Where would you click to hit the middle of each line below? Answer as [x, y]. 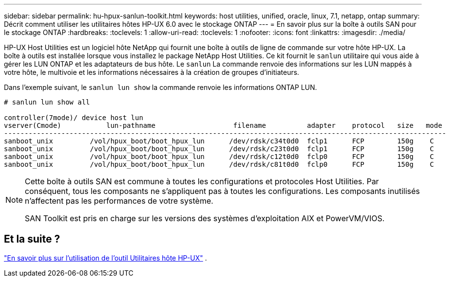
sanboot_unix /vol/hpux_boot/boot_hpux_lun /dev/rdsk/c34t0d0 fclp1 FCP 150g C [219, 141]
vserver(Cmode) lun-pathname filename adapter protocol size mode [223, 125]
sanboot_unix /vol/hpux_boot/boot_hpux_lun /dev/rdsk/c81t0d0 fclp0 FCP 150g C [219, 164]
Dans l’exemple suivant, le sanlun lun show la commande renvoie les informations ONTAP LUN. [161, 87]
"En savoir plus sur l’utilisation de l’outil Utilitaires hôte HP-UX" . [105, 258]
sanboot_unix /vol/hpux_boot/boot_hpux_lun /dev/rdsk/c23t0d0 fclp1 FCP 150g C [219, 149]
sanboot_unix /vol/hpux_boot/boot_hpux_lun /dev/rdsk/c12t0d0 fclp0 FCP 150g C [219, 157]
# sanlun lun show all [47, 102]
